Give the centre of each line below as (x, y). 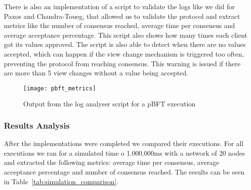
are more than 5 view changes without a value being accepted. (96, 73)
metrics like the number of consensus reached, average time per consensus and (119, 25)
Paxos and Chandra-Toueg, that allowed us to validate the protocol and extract (122, 16)
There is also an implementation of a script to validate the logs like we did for (119, 6)
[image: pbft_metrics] (60, 88)
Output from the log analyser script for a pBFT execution (110, 104)
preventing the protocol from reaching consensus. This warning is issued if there (122, 63)
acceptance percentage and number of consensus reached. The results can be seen (124, 172)
